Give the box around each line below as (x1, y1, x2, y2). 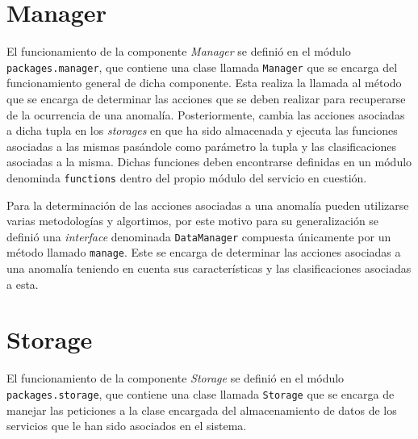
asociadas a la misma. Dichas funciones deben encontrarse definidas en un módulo (6, 153, 412, 170)
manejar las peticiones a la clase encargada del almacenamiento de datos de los (6, 401, 397, 418)
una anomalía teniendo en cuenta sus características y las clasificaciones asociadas (6, 260, 412, 277)
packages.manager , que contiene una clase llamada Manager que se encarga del (6, 58, 398, 75)
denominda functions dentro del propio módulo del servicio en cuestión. (6, 169, 367, 186)
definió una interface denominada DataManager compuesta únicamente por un (6, 228, 391, 245)
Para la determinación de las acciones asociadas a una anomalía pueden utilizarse (6, 196, 409, 213)
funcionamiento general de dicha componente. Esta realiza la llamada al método (6, 74, 402, 91)
